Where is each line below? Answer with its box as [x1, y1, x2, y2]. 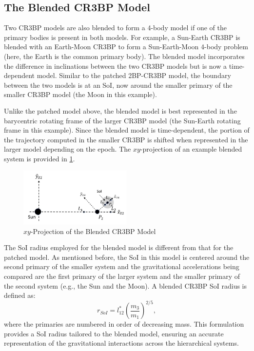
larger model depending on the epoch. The [4, 144, 131, 154]
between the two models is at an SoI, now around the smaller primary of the [4, 79, 233, 90]
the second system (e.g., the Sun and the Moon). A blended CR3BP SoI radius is [4, 280, 247, 291]
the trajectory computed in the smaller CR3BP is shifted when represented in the [4, 134, 248, 144]
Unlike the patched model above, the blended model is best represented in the [4, 105, 237, 116]
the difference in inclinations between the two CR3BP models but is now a [4, 60, 227, 71]
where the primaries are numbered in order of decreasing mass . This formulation [4, 319, 244, 329]
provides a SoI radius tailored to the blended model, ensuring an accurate [4, 328, 224, 338]
